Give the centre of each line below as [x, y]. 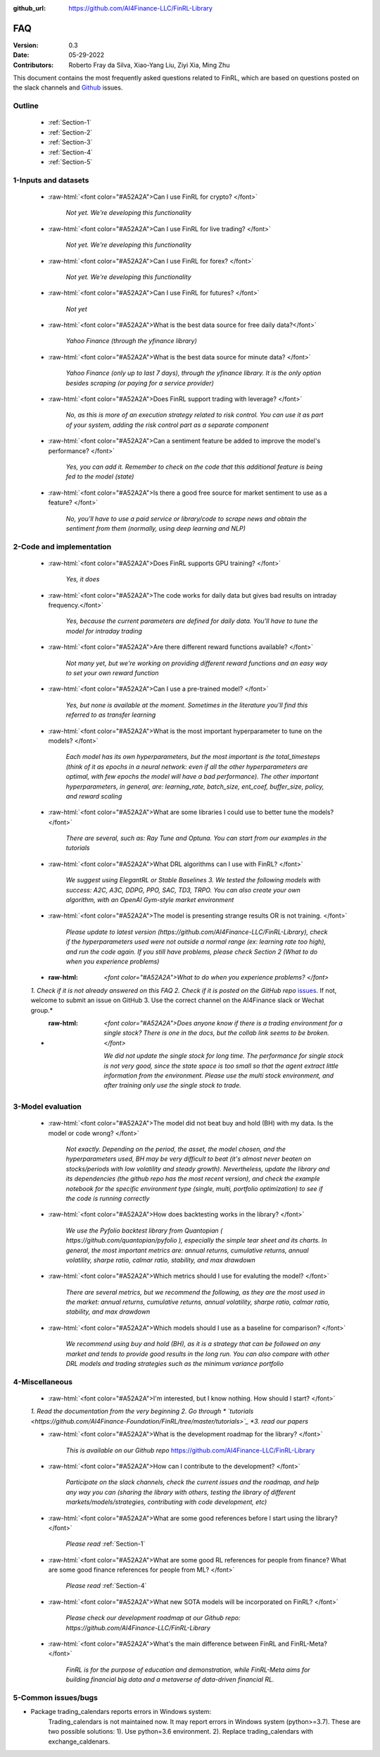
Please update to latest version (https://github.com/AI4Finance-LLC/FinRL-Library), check [197, 932]
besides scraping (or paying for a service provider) [140, 383]
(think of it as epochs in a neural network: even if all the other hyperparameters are [187, 766]
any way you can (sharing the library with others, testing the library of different [180, 1492]
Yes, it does [83, 579]
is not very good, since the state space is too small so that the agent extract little [221, 1066]
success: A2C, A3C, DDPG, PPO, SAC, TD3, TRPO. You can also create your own [183, 890]
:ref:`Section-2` [70, 132]
